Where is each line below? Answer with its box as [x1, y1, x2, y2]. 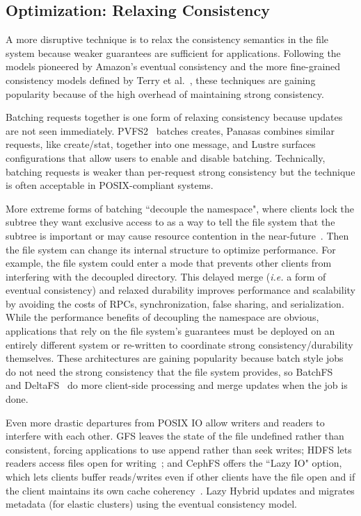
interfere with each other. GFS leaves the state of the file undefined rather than [6, 428, 344, 443]
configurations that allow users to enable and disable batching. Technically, [6, 150, 326, 165]
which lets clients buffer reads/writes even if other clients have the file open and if [6, 469, 355, 484]
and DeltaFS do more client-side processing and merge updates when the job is [6, 378, 348, 392]
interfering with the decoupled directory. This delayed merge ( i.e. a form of [6, 269, 326, 283]
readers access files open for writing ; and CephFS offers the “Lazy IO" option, [6, 456, 342, 470]
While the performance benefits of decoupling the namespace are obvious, [6, 310, 319, 324]
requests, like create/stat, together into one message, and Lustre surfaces [6, 137, 316, 151]
